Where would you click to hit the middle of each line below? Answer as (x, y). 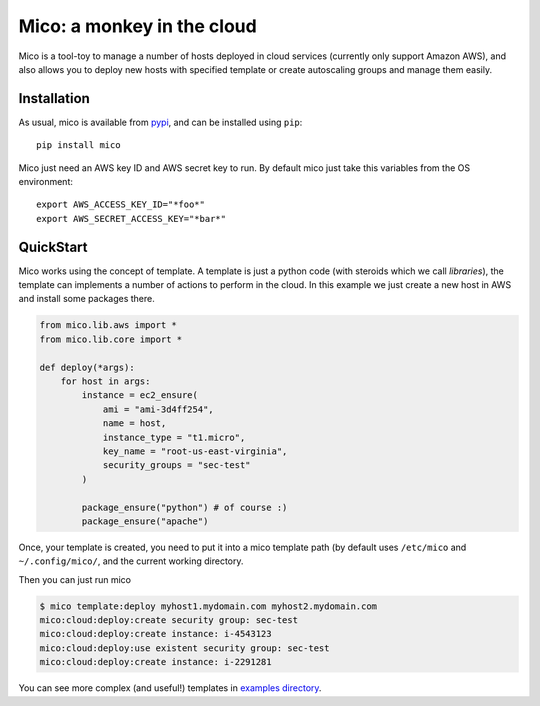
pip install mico (78, 145)
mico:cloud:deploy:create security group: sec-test (169, 620)
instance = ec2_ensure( (140, 395)
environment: (46, 182)
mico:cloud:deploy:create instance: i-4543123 (155, 634)
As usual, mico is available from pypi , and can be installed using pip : (160, 122)
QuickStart (53, 246)
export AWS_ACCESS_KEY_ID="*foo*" (120, 204)
